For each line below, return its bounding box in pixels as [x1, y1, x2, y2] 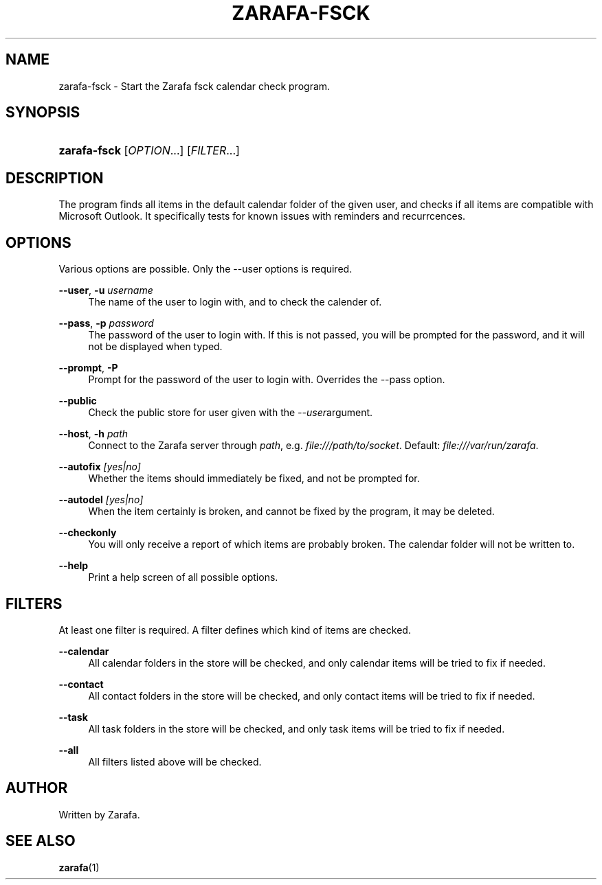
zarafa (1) [58, 861, 100, 873]
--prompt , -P [58, 362, 118, 374]
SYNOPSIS [5, 104, 80, 122]
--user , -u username [58, 284, 153, 297]
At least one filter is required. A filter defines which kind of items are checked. [58, 623, 411, 636]
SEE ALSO [5, 832, 76, 850]
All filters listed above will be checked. [88, 755, 262, 768]
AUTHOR [5, 779, 68, 797]
